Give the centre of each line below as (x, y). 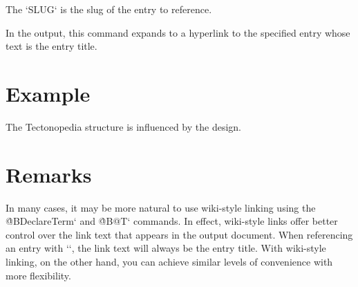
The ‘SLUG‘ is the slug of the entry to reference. (109, 9)
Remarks (49, 174)
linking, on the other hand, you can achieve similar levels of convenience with (169, 261)
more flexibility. (38, 275)
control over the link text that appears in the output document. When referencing (179, 234)
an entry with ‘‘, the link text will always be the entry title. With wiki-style (166, 248)
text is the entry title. (51, 46)
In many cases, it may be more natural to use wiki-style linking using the (161, 207)
